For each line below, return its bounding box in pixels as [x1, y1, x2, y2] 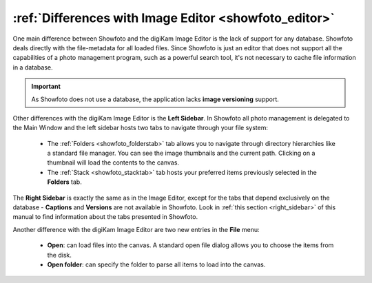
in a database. [12, 63, 53, 72]
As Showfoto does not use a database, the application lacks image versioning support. [31, 95, 279, 103]
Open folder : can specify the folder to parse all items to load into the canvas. [47, 260, 266, 269]
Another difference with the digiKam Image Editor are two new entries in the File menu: [12, 225, 260, 233]
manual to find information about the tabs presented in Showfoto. [12, 213, 198, 221]
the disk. [47, 251, 72, 259]
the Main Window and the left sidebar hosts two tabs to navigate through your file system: [12, 124, 269, 132]
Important [31, 83, 61, 91]
